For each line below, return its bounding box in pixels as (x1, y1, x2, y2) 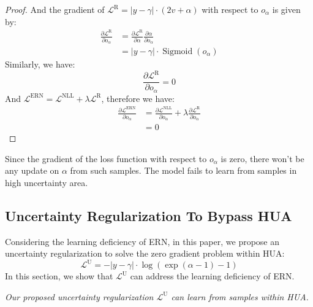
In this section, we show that (5, 270, 113, 282)
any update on (5, 164, 59, 177)
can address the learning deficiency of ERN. (130, 270, 295, 282)
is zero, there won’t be (221, 152, 304, 165)
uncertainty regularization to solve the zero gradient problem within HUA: (5, 247, 285, 260)
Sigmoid (162, 47, 193, 56)
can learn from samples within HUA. (171, 290, 309, 303)
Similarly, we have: (5, 58, 75, 71)
